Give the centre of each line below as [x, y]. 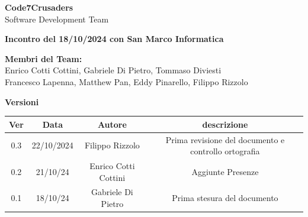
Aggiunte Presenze [225, 171]
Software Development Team [57, 19]
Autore [112, 124]
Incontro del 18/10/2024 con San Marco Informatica [114, 39]
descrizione [225, 124]
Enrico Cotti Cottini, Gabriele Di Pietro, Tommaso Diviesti [113, 70]
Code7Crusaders [39, 7]
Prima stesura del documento [225, 198]
